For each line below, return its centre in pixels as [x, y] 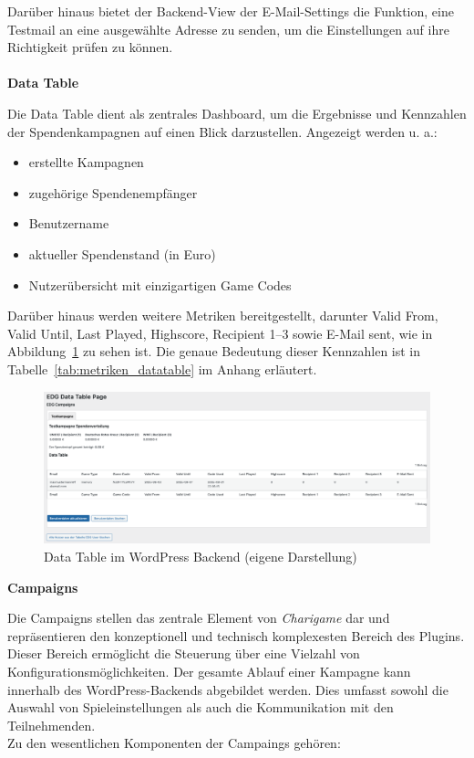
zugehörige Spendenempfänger [113, 192]
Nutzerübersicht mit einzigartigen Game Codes [160, 284]
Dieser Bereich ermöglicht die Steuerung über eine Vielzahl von [184, 653]
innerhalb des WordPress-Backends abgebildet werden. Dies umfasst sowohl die [228, 689]
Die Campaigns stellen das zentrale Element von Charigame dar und [199, 618]
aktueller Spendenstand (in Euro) [122, 253]
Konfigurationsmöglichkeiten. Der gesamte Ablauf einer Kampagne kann [209, 671]
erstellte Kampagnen [86, 162]
